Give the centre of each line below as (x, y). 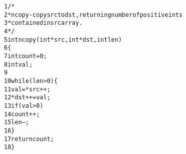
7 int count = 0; (25, 56)
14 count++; (22, 114)
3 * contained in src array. (43, 23)
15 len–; (17, 122)
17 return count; (29, 139)
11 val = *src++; (27, 89)
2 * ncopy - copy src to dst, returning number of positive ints (93, 15)
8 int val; (18, 64)
